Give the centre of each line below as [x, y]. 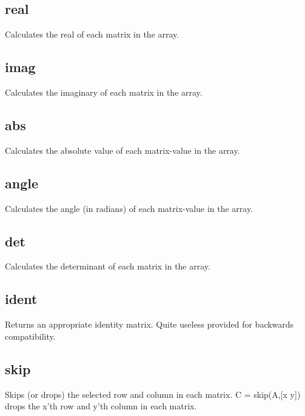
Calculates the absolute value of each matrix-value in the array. [122, 150]
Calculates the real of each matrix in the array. [92, 34]
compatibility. [30, 336]
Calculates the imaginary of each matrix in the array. [104, 92]
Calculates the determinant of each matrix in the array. [108, 266]
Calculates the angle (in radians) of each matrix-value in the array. [129, 208]
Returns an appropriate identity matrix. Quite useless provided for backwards [149, 324]
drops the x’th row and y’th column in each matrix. [101, 406]
